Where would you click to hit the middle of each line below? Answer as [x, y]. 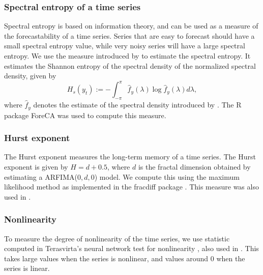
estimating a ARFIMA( [41, 176]
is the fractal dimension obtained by [194, 166]
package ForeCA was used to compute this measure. [85, 115]
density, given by [30, 76]
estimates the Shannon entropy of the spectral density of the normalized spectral [130, 65]
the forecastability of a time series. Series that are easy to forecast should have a [129, 35]
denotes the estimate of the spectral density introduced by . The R [137, 105]
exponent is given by [36, 166]
